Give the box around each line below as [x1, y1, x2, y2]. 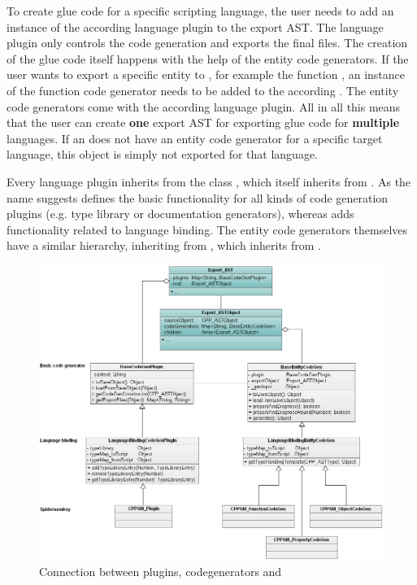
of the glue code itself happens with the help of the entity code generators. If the [7, 50, 409, 67]
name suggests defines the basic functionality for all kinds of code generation [7, 189, 389, 206]
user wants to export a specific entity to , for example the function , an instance [7, 66, 406, 83]
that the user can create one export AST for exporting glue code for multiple [7, 114, 400, 131]
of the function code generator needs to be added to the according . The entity [7, 81, 399, 98]
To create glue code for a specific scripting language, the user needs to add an [7, 2, 394, 19]
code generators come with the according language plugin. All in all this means [7, 98, 401, 115]
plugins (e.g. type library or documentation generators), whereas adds [7, 205, 354, 222]
